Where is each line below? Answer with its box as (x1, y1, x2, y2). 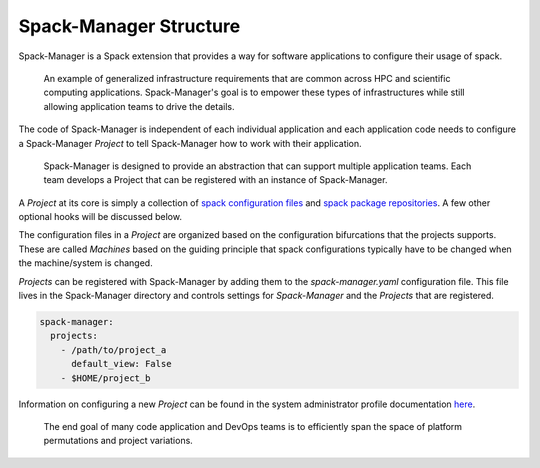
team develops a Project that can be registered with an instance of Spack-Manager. (43, 174, 388, 186)
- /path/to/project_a (60, 344, 167, 355)
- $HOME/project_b (60, 372, 151, 384)
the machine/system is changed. (18, 257, 154, 269)
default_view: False (71, 358, 172, 370)
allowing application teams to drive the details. (43, 100, 235, 112)
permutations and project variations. (43, 435, 194, 447)
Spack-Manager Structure (18, 15, 241, 37)
